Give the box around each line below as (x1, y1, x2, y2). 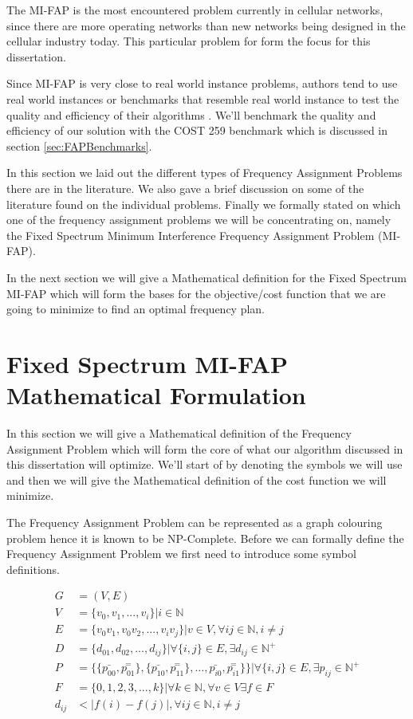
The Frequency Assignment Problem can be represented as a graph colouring (6, 513, 383, 530)
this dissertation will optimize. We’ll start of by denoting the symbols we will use (6, 456, 403, 473)
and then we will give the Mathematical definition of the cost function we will (6, 471, 387, 488)
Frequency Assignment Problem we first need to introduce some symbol (6, 545, 356, 562)
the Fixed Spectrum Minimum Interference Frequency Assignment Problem (6, 226, 375, 243)
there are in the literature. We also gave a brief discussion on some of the (6, 179, 364, 196)
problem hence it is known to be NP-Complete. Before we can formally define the (6, 529, 404, 546)
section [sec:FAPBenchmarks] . (6, 137, 152, 154)
